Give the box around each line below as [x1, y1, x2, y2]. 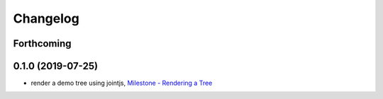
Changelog [13, 11, 79, 26]
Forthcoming [13, 37, 72, 49]
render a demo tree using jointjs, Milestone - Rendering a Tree [30, 78, 213, 88]
